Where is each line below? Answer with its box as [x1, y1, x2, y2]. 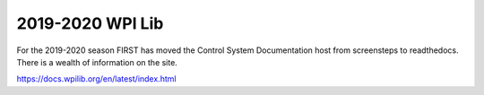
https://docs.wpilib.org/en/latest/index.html [16, 73, 177, 84]
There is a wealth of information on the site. [16, 56, 178, 67]
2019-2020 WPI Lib [16, 13, 164, 33]
